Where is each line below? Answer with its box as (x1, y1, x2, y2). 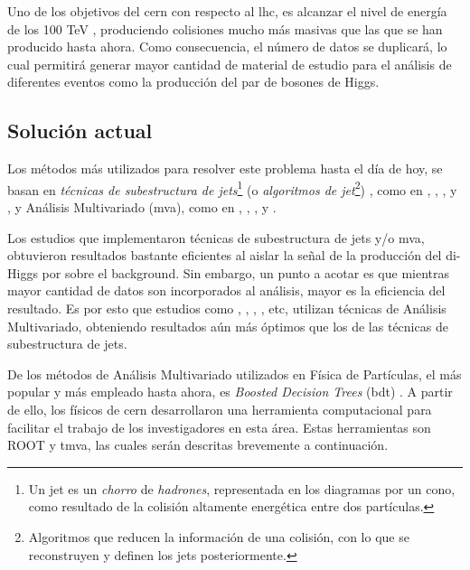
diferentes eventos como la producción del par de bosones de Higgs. (7, 72, 380, 91)
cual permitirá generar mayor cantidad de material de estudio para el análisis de (7, 54, 452, 73)
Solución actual (7, 117, 153, 145)
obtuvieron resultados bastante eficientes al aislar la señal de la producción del (7, 246, 442, 265)
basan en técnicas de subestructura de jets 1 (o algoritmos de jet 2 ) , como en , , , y (7, 177, 457, 199)
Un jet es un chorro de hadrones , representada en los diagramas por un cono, (28, 479, 456, 498)
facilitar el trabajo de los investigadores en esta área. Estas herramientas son (7, 417, 431, 436)
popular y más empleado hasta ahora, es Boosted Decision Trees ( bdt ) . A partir (7, 382, 453, 401)
